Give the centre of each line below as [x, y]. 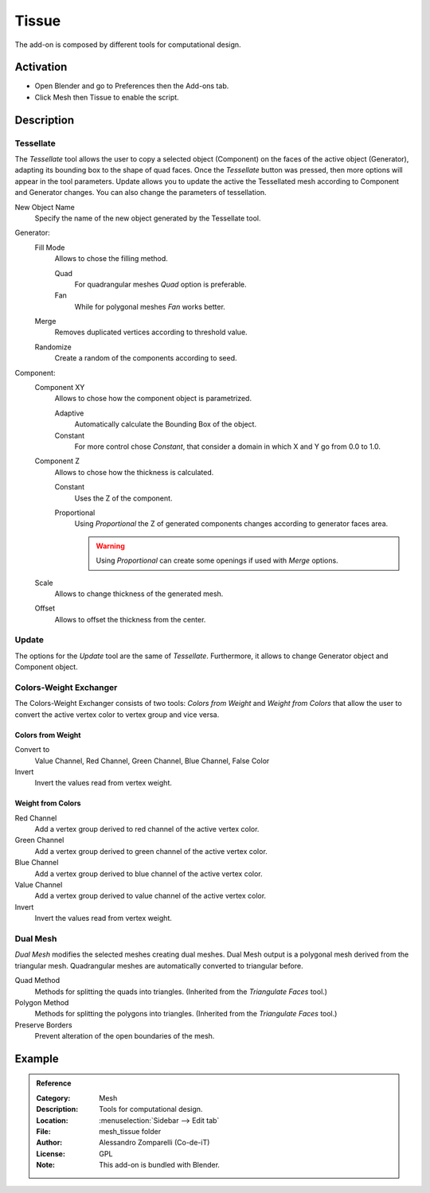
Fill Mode [50, 248]
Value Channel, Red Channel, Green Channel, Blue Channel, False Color [152, 761]
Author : [49, 1143]
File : [43, 1132]
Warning [110, 546]
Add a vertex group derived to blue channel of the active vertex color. [149, 873]
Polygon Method [42, 1002]
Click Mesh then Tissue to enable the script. [107, 97]
